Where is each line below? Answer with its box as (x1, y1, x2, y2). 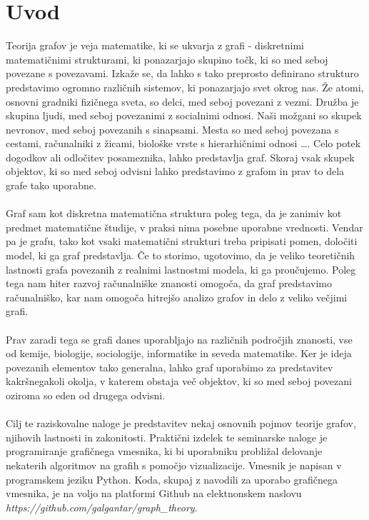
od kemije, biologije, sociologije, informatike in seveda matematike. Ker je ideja (6, 346, 352, 361)
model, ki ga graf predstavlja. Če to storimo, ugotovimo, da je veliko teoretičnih (6, 248, 355, 263)
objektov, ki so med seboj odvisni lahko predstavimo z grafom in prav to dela (6, 164, 345, 179)
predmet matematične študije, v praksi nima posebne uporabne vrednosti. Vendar (6, 219, 363, 234)
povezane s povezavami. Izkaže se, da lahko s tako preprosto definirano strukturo (6, 66, 359, 81)
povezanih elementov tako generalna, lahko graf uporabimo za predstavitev (6, 359, 333, 374)
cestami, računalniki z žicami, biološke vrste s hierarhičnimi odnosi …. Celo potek (6, 136, 361, 151)
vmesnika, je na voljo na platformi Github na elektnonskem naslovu (6, 486, 302, 501)
